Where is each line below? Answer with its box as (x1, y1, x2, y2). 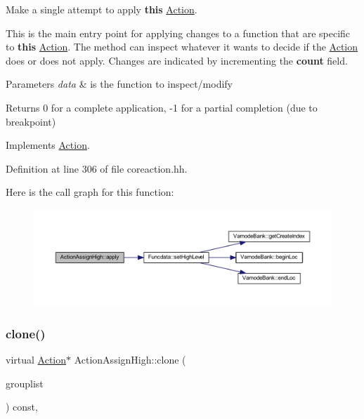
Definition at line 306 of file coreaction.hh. (6, 161, 188, 175)
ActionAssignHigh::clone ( (74, 352, 186, 367)
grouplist (6, 375, 44, 390)
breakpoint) (6, 114, 56, 128)
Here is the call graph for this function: (6, 185, 174, 199)
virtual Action (6, 352, 67, 367)
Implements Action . (6, 138, 90, 152)
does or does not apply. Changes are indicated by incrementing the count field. (6, 53, 348, 67)
